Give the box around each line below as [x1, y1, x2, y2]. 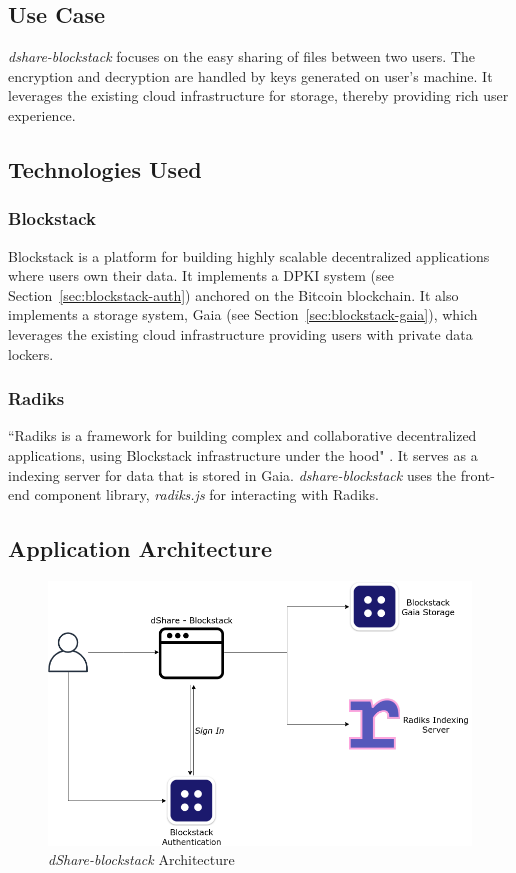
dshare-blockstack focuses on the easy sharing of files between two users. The [8, 46, 475, 67]
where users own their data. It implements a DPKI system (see [8, 265, 394, 286]
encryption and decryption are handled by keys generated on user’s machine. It [8, 65, 493, 86]
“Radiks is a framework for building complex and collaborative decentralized [8, 425, 477, 446]
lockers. [8, 343, 54, 364]
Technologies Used [8, 153, 202, 184]
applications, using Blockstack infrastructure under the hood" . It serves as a [8, 444, 478, 465]
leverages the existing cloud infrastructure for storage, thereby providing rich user [8, 85, 509, 106]
